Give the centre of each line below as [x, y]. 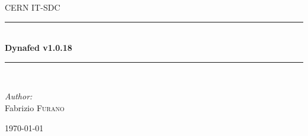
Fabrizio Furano [35, 107]
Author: [19, 96]
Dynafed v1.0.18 [38, 48]
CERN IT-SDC [33, 7]
